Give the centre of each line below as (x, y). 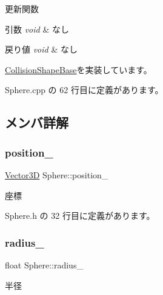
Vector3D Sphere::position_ (57, 174)
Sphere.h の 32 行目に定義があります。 (80, 216)
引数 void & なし (37, 29)
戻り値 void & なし (41, 49)
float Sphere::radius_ (44, 264)
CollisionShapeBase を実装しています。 (78, 69)
